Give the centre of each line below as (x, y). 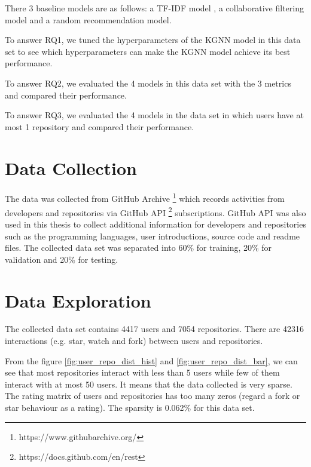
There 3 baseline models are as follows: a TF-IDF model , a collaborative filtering (154, 8)
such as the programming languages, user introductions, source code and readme (153, 236)
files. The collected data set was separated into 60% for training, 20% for (138, 248)
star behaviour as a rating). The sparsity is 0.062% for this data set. (130, 408)
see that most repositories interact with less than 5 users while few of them (142, 372)
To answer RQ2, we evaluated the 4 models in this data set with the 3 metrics (148, 83)
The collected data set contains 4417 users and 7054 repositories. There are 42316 (154, 329)
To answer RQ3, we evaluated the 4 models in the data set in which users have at (154, 115)
